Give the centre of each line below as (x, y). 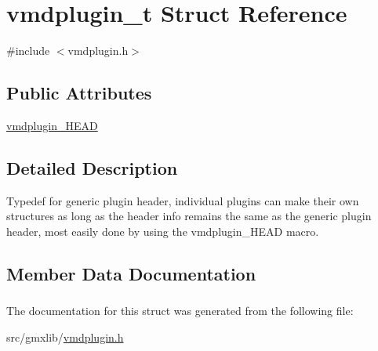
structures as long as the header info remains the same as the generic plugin (189, 216)
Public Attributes (79, 93)
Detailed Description (92, 167)
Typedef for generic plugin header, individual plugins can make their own (183, 200)
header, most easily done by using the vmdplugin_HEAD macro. (163, 231)
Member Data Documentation (131, 273)
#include (28, 51)
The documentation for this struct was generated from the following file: (180, 311)
